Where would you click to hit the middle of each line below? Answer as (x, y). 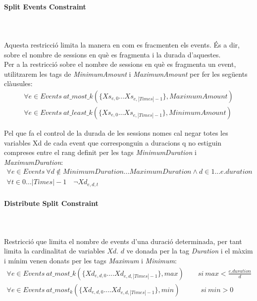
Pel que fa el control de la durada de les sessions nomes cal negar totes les (116, 133)
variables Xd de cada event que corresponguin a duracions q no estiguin (113, 142)
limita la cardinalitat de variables (54, 251)
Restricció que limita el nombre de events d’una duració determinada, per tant (123, 241)
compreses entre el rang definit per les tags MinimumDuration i (100, 152)
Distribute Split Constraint (51, 203)
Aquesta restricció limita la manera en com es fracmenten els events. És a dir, (122, 44)
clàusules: (18, 83)
